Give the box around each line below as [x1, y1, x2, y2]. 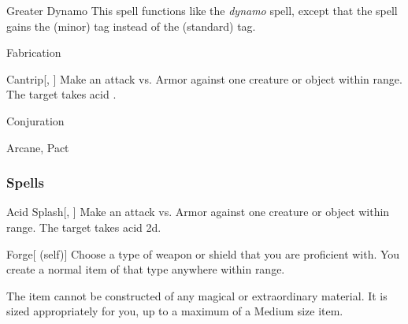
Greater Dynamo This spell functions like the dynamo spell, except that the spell [6, 2, 398, 18]
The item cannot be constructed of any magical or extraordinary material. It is [6, 287, 388, 304]
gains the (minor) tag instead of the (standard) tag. [6, 17, 256, 34]
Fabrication [6, 44, 61, 61]
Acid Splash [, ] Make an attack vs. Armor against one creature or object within [6, 203, 390, 220]
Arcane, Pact [6, 139, 69, 155]
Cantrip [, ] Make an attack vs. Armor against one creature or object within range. [6, 70, 402, 87]
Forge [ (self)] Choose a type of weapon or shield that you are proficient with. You [6, 245, 400, 262]
